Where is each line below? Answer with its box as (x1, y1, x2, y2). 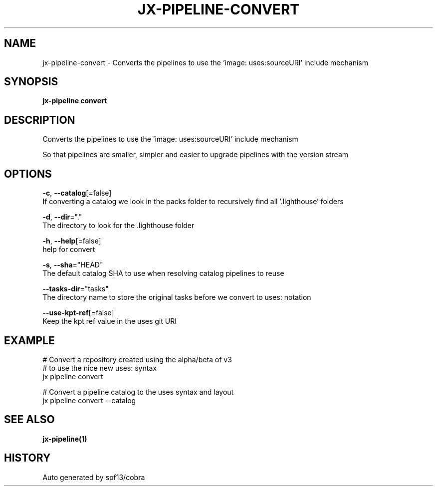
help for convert (42, 245, 95, 254)
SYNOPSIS (4, 75, 58, 88)
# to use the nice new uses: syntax (42, 363, 157, 372)
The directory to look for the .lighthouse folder (42, 221, 195, 230)
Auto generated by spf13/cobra (42, 473, 145, 482)
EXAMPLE (4, 334, 55, 347)
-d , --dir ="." (42, 213, 82, 222)
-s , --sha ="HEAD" (42, 260, 103, 269)
